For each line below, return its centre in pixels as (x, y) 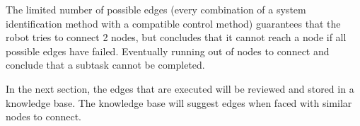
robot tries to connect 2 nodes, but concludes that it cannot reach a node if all (176, 37)
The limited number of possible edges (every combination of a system (156, 9)
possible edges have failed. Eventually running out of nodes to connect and (168, 51)
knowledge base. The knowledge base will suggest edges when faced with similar (179, 102)
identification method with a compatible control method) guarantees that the (173, 23)
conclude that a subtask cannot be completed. (105, 65)
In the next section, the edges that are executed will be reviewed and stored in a (180, 88)
